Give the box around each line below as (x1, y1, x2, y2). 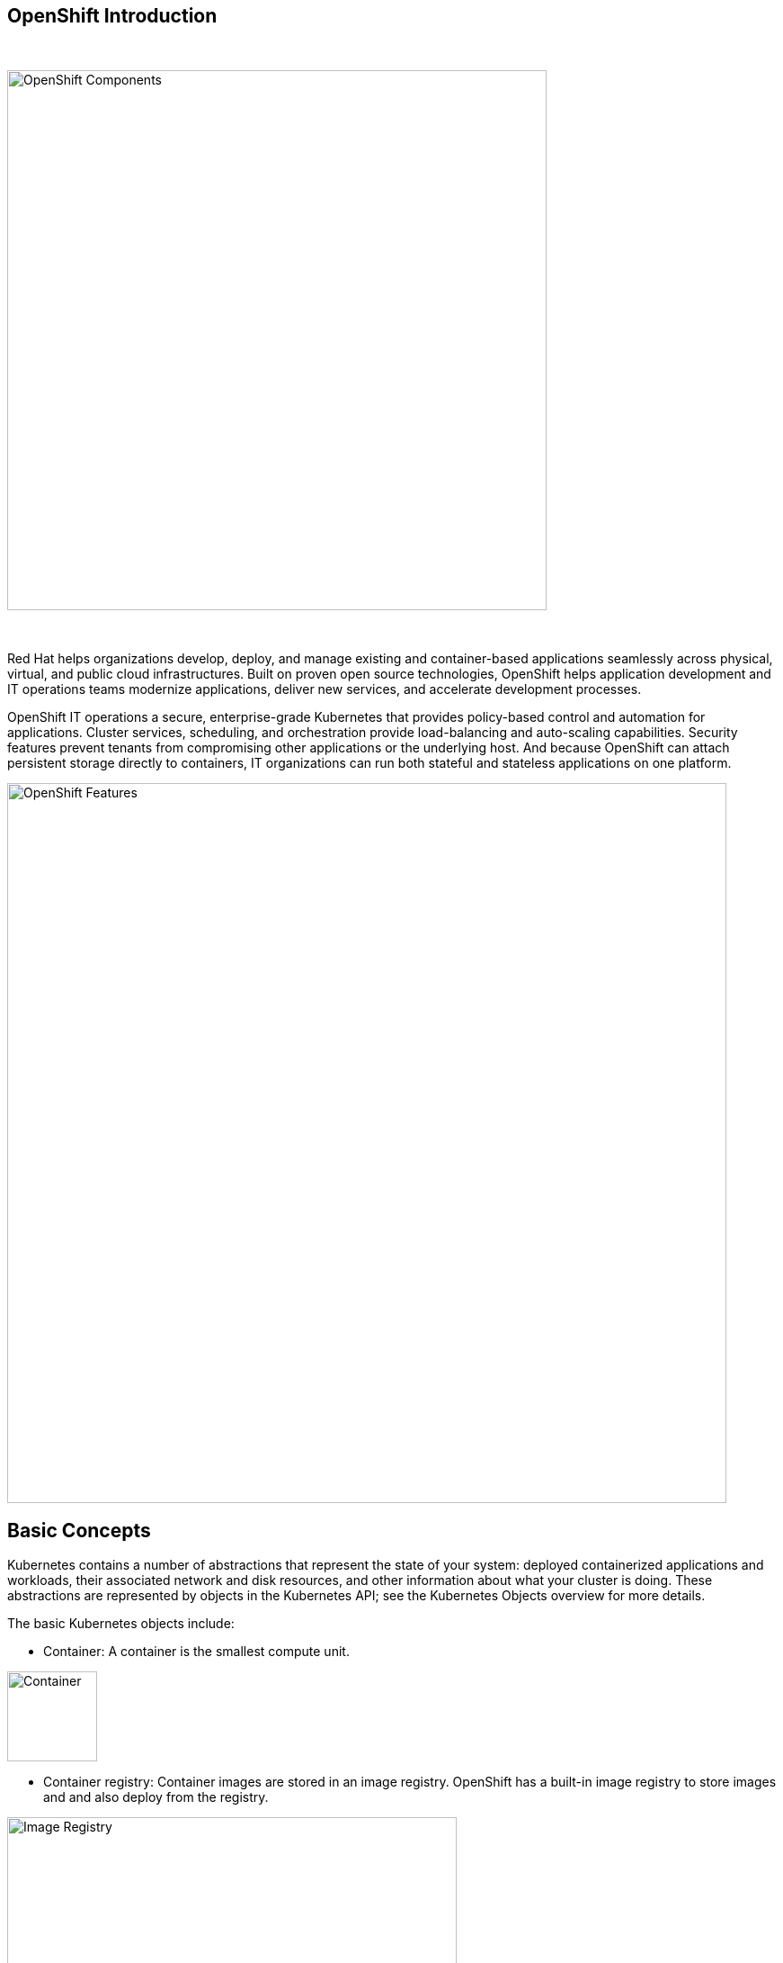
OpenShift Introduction (7, 5, 218, 27)
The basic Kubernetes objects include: (7, 1616, 235, 1632)
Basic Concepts (7, 1518, 151, 1542)
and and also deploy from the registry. (43, 1789, 269, 1805)
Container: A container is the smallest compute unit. (43, 1643, 350, 1660)
